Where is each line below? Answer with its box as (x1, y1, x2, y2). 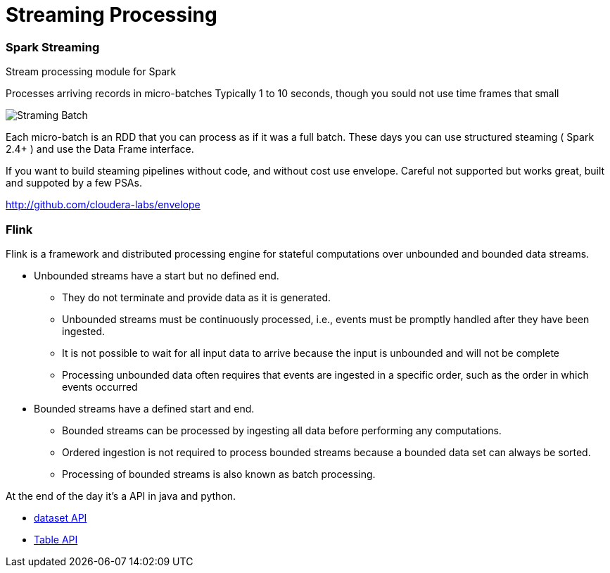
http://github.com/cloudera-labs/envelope (6, 199, 201, 211)
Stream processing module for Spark (6, 65, 177, 78)
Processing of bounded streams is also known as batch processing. (62, 467, 376, 480)
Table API (34, 533, 78, 546)
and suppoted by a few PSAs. (6, 177, 142, 189)
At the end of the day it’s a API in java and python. (6, 489, 236, 502)
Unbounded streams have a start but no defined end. (34, 269, 279, 282)
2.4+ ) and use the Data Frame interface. (6, 143, 194, 156)
